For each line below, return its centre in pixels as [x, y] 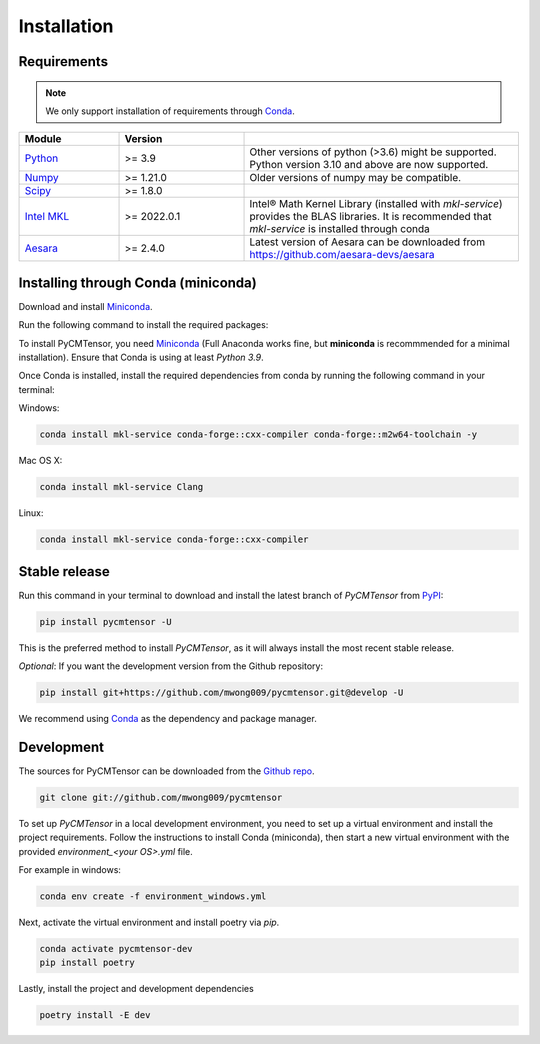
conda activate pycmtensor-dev [116, 948]
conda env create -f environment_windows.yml [153, 896]
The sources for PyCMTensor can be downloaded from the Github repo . [166, 771]
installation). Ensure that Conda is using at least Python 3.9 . [141, 357]
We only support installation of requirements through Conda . [170, 111]
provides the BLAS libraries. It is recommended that [370, 217]
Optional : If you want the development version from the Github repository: [171, 666]
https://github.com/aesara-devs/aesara [342, 255]
